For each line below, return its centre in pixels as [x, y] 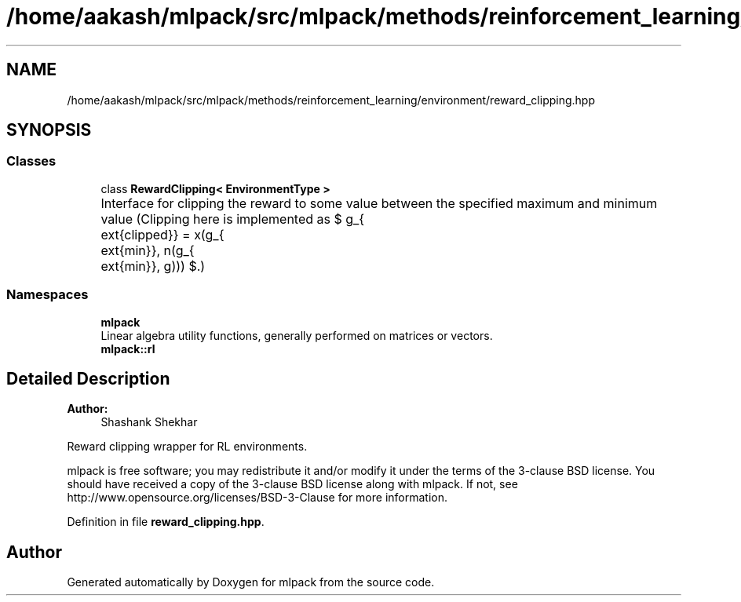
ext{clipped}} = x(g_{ [162, 234]
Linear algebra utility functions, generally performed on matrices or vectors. [297, 335]
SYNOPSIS [49, 130]
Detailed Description [88, 378]
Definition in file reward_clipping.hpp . [166, 522]
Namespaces [47, 295]
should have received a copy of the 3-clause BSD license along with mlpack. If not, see [292, 484]
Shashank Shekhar [149, 422]
